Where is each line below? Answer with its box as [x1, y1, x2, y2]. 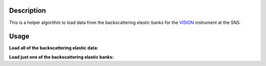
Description [9, 6, 46, 15]
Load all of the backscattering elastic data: [9, 45, 99, 51]
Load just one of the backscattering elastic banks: [9, 54, 114, 60]
